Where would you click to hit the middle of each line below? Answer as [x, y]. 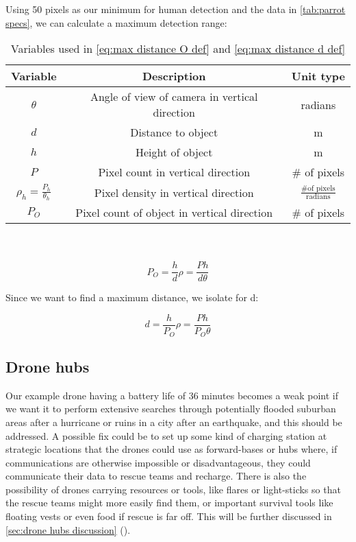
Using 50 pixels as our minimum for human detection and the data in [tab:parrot [176, 9]
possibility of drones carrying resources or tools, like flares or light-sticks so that [173, 489]
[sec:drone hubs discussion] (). [68, 529]
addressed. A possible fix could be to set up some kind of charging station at [166, 435]
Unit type [318, 76]
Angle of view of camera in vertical [174, 97]
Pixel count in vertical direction [174, 172]
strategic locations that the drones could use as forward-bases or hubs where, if [171, 449]
